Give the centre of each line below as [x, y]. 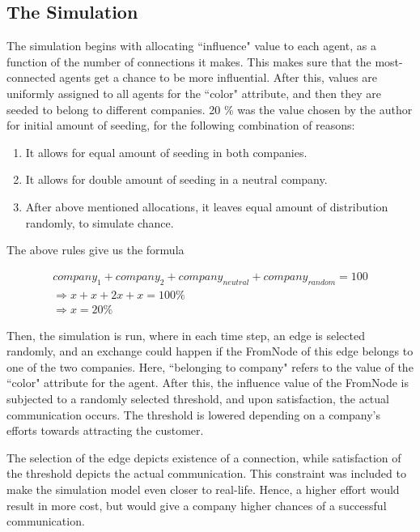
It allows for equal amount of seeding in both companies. [166, 152]
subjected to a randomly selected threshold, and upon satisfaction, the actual [198, 398]
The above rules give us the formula [95, 250]
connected [31, 77]
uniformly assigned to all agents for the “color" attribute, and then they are [194, 93]
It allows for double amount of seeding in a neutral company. [176, 179]
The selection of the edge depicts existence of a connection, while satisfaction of [204, 457]
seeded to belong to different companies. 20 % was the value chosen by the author [210, 109]
